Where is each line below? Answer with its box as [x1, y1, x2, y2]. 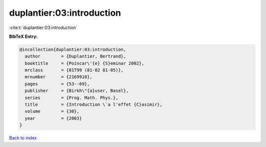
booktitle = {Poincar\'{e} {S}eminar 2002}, [25, 60, 145, 66]
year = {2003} [25, 116, 82, 121]
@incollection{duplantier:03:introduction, [19, 47, 127, 52]
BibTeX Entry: [9, 33, 38, 39]
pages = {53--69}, [25, 81, 90, 87]
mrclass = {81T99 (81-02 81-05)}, [25, 67, 124, 73]
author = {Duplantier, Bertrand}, [25, 54, 127, 59]
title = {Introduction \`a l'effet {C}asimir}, [25, 102, 163, 108]
